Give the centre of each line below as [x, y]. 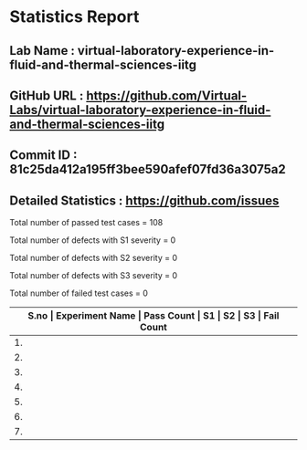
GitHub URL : [47, 95]
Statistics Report [74, 17]
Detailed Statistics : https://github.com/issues [144, 200]
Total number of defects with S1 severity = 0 [93, 240]
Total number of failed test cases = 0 [79, 293]
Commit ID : [43, 156]
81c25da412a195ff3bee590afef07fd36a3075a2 [148, 169]
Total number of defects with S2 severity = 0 [94, 258]
